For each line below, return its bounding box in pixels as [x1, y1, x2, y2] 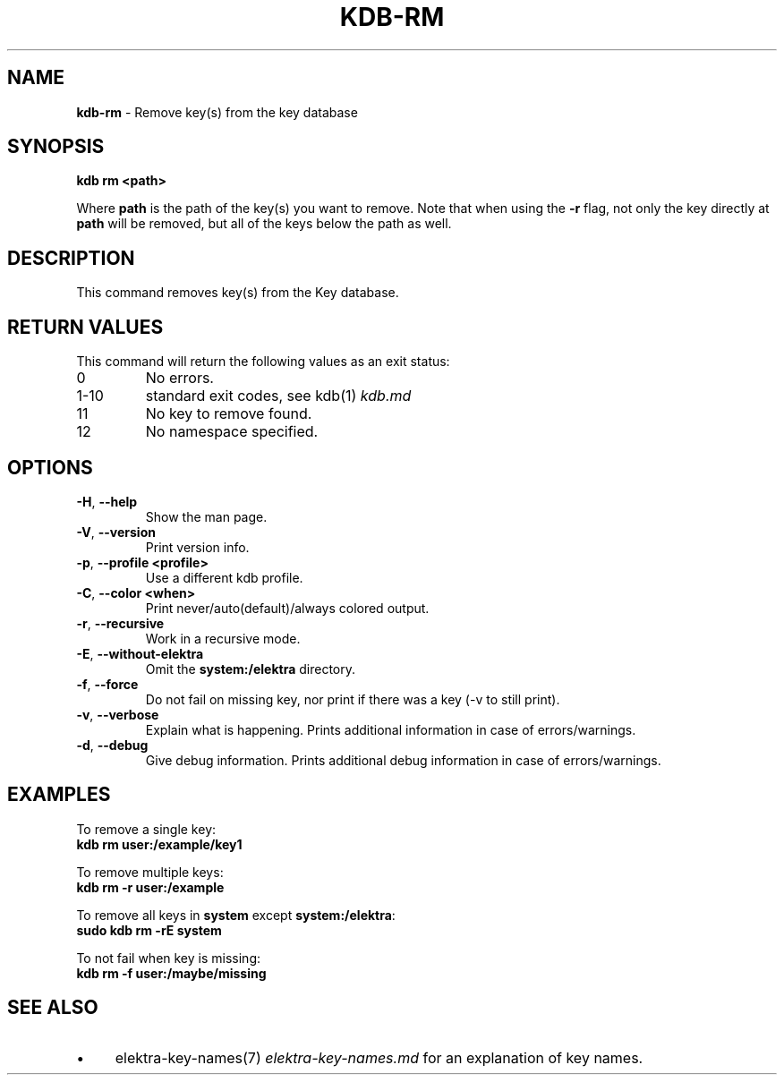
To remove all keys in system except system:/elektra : [76, 907, 396, 923]
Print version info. [145, 539, 250, 555]
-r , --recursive [76, 615, 165, 631]
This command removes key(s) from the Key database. [76, 285, 399, 301]
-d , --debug [76, 737, 149, 753]
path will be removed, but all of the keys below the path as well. [76, 216, 452, 232]
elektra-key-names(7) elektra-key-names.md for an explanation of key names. [115, 1048, 643, 1067]
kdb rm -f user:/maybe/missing [76, 965, 267, 981]
